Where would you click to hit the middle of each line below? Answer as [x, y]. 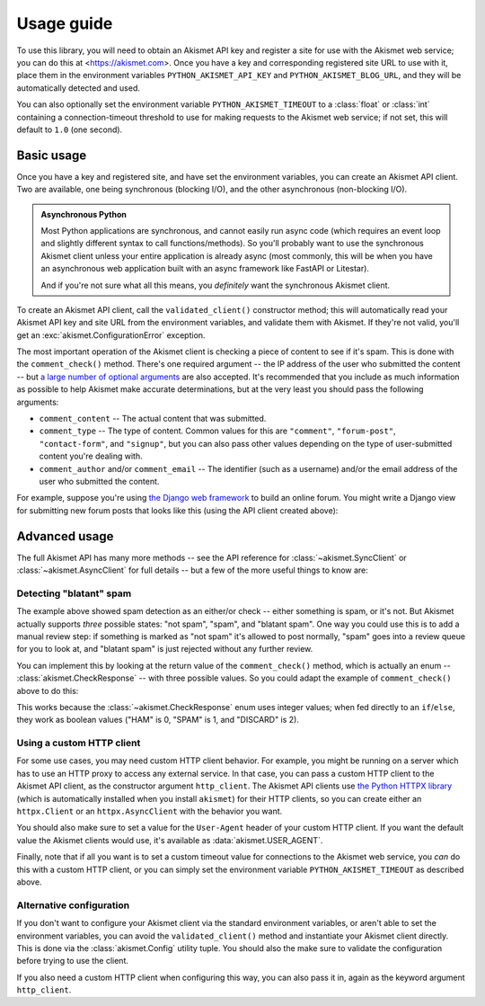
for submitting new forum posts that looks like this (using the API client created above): [177, 510]
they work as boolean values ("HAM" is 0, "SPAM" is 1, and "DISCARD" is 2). [158, 720]
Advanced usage [65, 536]
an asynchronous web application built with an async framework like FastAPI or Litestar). [205, 269]
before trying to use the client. [73, 961]
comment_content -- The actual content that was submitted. [153, 419]
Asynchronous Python [84, 214]
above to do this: [48, 690]
